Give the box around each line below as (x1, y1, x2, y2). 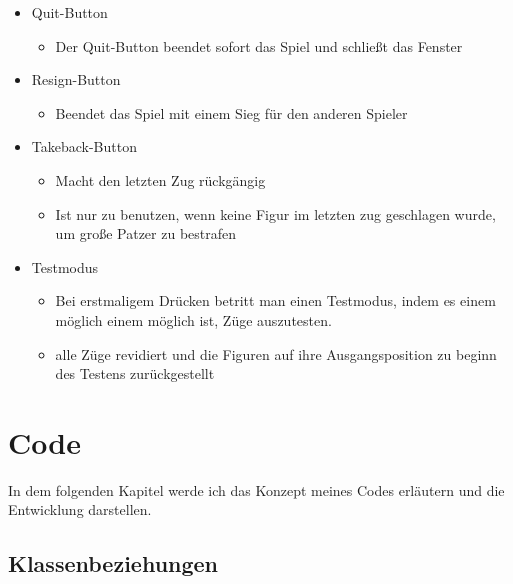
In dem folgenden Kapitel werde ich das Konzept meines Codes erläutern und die (8, 479, 505, 500)
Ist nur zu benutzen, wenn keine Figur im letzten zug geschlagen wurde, (55, 203, 496, 224)
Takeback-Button (31, 136, 137, 157)
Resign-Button (31, 69, 121, 90)
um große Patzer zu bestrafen (55, 223, 237, 244)
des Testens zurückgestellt (55, 363, 215, 384)
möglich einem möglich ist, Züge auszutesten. (55, 309, 332, 330)
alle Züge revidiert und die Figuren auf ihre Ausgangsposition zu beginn (55, 343, 497, 364)
